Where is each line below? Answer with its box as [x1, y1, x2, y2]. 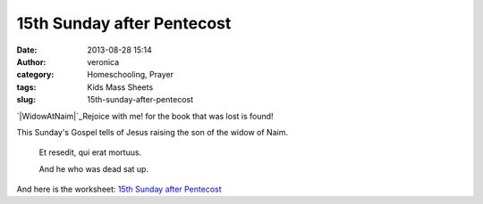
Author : [16, 56, 47, 67]
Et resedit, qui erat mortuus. [38, 147, 142, 158]
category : [16, 69, 55, 80]
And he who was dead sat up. [38, 163, 149, 174]
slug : [16, 94, 36, 105]
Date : [16, 45, 38, 55]
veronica [87, 56, 120, 67]
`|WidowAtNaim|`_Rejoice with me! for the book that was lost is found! [16, 110, 274, 121]
